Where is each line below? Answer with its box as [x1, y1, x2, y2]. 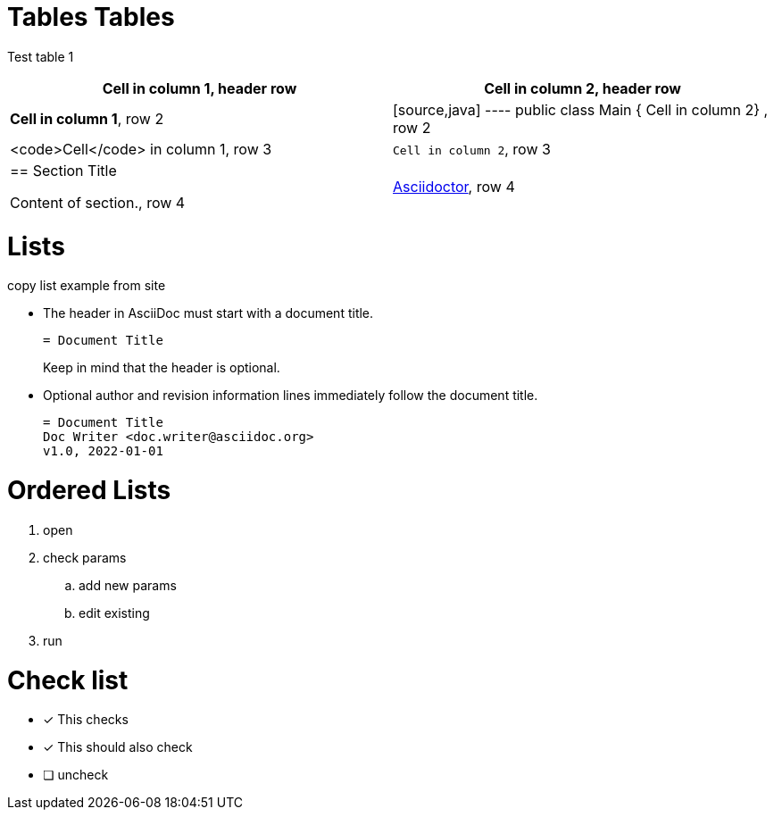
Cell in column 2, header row [484, 79, 681, 97]
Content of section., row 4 [10, 193, 186, 212]
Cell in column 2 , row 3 [393, 139, 551, 158]
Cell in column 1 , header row [102, 79, 297, 97]
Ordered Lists [7, 475, 171, 505]
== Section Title [10, 161, 117, 179]
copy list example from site [7, 278, 166, 294]
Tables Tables [7, 2, 175, 32]
